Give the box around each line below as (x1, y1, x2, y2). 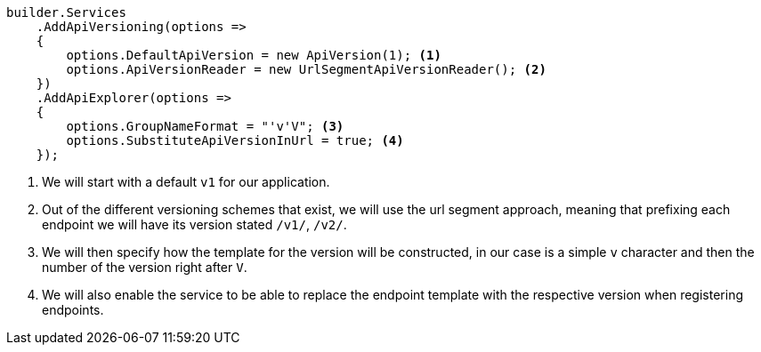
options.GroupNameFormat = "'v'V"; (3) (66, 119, 344, 133)
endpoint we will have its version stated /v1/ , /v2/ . (42, 217, 347, 232)
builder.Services (6, 5, 126, 20)
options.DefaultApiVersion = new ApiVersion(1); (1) (66, 48, 441, 62)
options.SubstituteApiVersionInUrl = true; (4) (66, 133, 404, 148)
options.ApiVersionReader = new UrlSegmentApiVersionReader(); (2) (66, 62, 546, 76)
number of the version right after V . (42, 260, 247, 275)
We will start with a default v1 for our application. (42, 174, 330, 189)
